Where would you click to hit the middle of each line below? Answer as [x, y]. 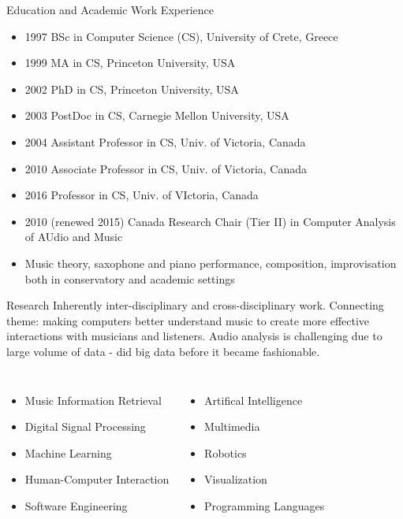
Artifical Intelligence [254, 400]
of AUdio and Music [74, 237]
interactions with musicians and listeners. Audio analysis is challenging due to [194, 336]
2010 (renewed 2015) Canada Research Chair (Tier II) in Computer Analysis [210, 221]
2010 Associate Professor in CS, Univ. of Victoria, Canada [166, 168]
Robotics [226, 452]
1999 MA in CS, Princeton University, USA [130, 63]
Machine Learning [68, 452]
